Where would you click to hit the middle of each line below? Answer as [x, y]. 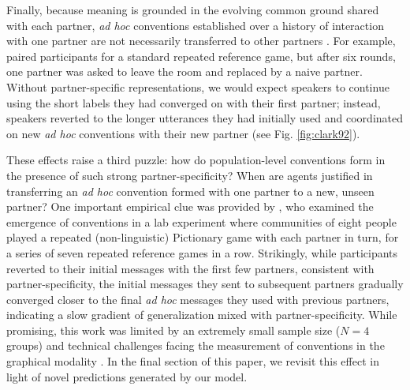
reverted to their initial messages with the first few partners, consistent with [190, 268]
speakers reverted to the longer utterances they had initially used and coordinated [205, 118]
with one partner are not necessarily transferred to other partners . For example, [201, 41]
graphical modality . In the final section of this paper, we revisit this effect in [193, 361]
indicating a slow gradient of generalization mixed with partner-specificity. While [202, 315]
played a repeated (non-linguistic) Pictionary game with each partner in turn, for [203, 237]
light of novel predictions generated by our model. [127, 376]
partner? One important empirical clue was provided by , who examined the [190, 206]
